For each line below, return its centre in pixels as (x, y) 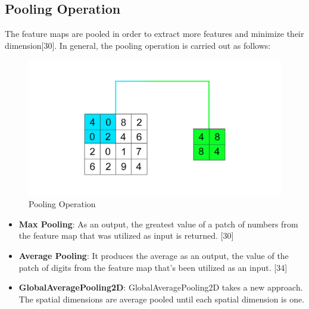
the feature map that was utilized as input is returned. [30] (126, 235)
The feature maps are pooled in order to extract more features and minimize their (154, 34)
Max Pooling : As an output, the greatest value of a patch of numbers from (158, 224)
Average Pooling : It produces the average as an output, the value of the (154, 255)
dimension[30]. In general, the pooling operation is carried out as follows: (138, 45)
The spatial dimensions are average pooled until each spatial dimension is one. (162, 299)
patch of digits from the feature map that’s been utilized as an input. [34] (153, 267)
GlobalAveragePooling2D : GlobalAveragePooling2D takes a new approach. (161, 287)
